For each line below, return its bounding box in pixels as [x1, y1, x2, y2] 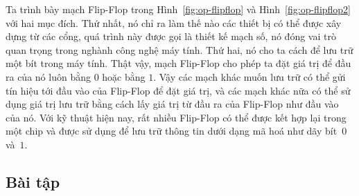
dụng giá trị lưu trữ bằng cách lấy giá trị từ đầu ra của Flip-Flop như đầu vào [6, 97, 339, 111]
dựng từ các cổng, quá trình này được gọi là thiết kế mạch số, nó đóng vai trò [6, 29, 336, 43]
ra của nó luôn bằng [6, 69, 91, 84]
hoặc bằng [102, 69, 146, 84]
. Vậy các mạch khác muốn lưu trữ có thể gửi [153, 69, 346, 84]
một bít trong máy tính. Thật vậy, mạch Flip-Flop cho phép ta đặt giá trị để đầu [6, 56, 351, 70]
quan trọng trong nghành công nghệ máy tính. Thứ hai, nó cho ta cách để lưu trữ [6, 42, 353, 57]
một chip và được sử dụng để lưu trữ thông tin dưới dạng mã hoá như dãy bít [6, 124, 338, 138]
